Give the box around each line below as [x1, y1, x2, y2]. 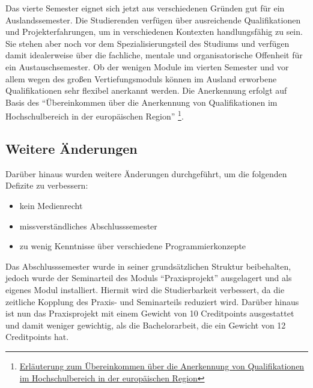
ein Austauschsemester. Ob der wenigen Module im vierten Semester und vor [5, 60, 289, 73]
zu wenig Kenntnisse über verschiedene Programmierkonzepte [19, 240, 246, 252]
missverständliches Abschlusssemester [19, 219, 157, 232]
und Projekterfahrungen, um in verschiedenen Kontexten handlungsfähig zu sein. [5, 25, 303, 38]
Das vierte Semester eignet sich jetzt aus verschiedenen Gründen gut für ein [5, 2, 285, 14]
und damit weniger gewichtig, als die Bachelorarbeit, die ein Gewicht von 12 [5, 318, 286, 331]
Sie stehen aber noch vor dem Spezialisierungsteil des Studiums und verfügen [5, 37, 290, 49]
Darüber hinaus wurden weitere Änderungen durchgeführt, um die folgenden [5, 167, 287, 180]
